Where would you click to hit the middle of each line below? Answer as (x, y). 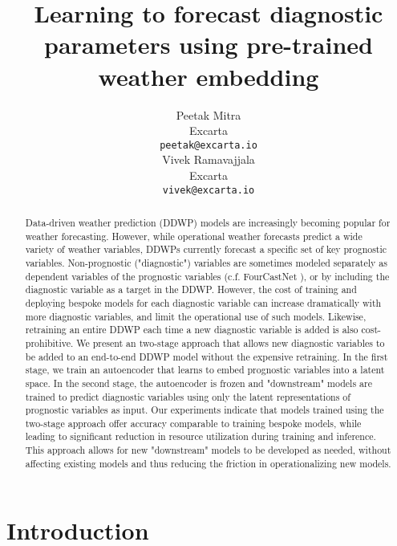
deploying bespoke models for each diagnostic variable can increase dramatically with (203, 302)
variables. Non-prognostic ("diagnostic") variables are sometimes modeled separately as (206, 262)
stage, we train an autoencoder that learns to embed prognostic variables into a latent (205, 370)
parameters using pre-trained (209, 45)
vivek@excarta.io (209, 190)
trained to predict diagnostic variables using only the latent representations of (188, 396)
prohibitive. (49, 342)
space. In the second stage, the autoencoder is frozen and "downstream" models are (198, 383)
